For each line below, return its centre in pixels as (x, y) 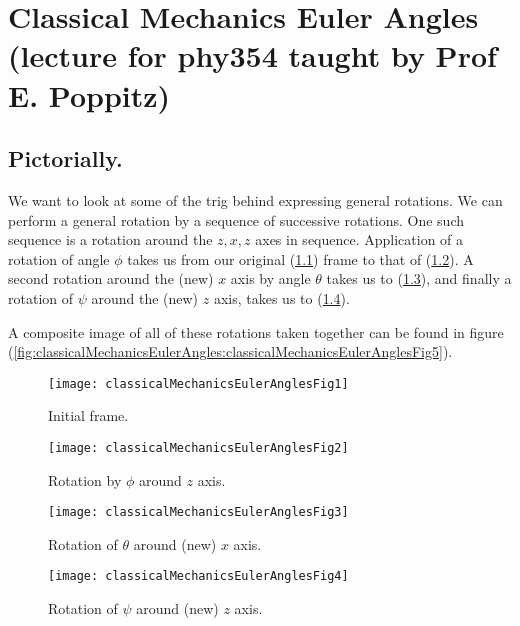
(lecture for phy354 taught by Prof (252, 55)
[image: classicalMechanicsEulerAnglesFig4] (198, 576)
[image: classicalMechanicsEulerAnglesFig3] (198, 512)
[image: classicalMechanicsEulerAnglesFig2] (198, 447)
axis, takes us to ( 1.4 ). (281, 297)
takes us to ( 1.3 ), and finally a (419, 278)
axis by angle (270, 278)
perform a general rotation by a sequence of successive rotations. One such (236, 219)
